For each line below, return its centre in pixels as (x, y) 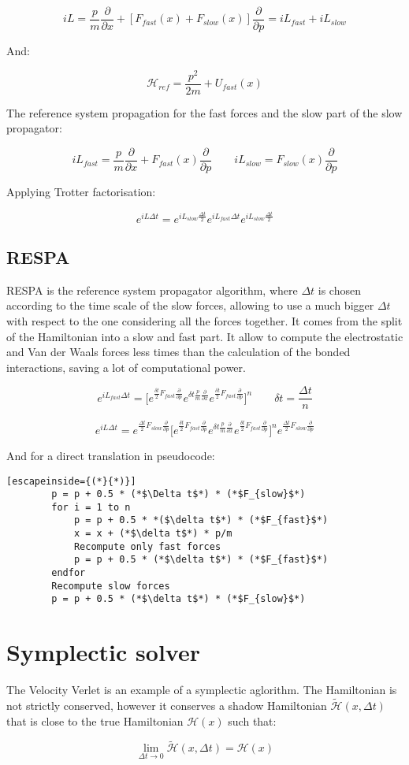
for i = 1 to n (91, 507)
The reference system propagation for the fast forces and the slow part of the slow (204, 112)
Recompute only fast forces (147, 546)
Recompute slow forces (111, 586)
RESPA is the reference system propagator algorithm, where (152, 290)
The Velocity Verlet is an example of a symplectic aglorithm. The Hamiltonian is (202, 690)
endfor (69, 573)
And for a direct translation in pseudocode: (111, 455)
